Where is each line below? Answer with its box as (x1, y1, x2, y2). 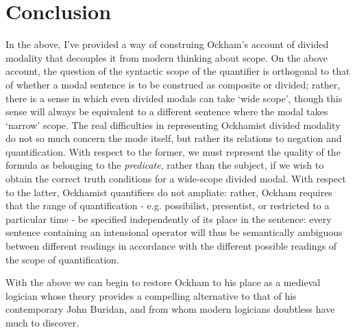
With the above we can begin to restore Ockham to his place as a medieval (5, 275, 321, 289)
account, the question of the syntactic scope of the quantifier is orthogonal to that (5, 64, 350, 78)
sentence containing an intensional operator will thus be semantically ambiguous (5, 225, 343, 239)
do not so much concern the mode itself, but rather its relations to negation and (5, 131, 342, 145)
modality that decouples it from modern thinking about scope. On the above (5, 50, 328, 64)
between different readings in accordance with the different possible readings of (5, 239, 337, 253)
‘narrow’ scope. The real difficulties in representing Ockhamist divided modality (5, 117, 341, 132)
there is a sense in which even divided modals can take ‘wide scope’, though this (5, 91, 343, 105)
